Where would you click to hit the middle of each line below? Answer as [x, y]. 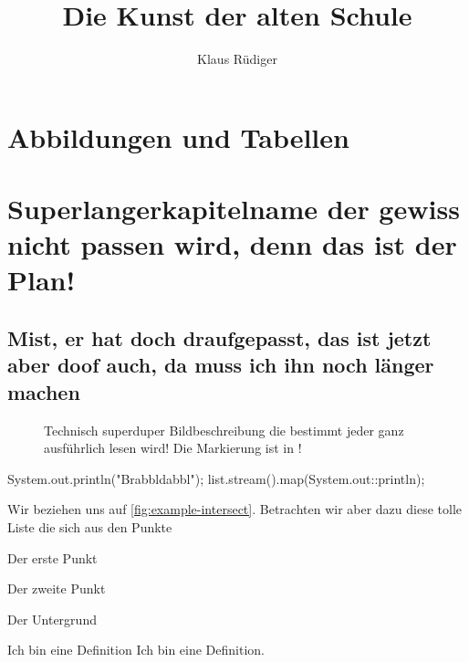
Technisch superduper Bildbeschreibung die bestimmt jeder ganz [224, 430]
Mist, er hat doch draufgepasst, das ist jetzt [219, 338]
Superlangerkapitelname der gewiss [234, 209]
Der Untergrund [52, 619]
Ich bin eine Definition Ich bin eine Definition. [136, 650]
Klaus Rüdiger [237, 59]
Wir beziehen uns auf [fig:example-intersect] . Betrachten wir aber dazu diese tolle [235, 509]
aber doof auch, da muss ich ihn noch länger [221, 365]
